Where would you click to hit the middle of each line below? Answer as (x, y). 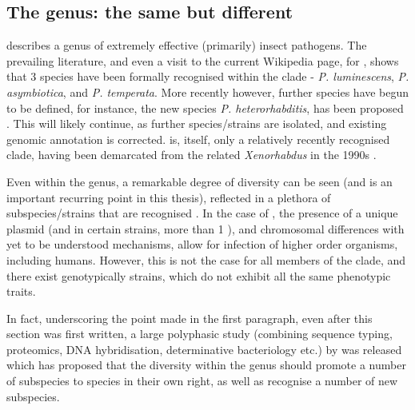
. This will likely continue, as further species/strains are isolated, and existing (197, 123)
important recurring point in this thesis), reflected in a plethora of (169, 197)
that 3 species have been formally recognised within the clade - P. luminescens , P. (208, 76)
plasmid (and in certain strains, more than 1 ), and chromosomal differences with (206, 228)
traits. (21, 291)
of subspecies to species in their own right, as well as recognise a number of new (202, 381)
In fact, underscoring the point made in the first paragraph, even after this (190, 318)
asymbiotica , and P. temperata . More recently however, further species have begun (208, 92)
